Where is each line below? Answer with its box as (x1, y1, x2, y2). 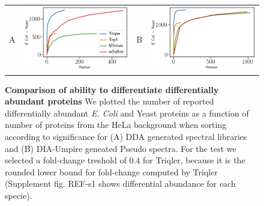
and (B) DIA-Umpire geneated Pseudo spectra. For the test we (5, 142, 236, 154)
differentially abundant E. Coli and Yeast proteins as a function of (5, 106, 249, 119)
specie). (5, 189, 32, 202)
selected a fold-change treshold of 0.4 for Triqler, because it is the (5, 154, 245, 166)
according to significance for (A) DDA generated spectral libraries (5, 130, 247, 143)
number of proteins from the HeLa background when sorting (5, 118, 227, 131)
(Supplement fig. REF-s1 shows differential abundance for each (5, 177, 236, 190)
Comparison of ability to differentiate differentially (5, 83, 219, 95)
